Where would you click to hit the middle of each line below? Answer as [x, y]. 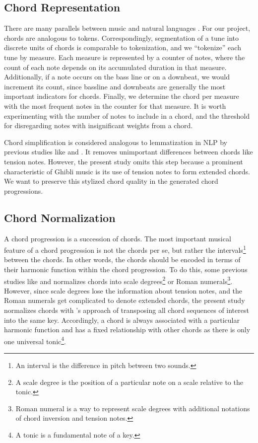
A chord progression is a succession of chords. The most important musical [118, 238]
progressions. [24, 190]
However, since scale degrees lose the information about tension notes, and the [123, 290]
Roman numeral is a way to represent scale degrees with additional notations [133, 408]
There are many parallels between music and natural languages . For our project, [127, 28]
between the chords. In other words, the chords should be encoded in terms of [122, 259]
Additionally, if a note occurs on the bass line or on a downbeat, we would [117, 77]
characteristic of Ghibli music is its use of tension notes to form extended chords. [127, 171]
